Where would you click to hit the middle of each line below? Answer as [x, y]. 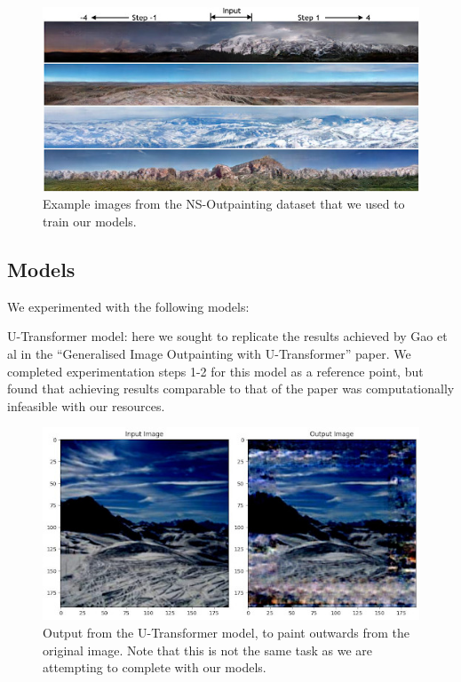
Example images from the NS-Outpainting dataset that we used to [224, 204]
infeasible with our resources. [86, 405]
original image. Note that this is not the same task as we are [208, 650]
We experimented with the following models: [128, 306]
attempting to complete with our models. [155, 667]
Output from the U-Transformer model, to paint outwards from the [227, 632]
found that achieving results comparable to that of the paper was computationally [231, 389]
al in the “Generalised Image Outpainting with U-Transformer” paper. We [209, 354]
